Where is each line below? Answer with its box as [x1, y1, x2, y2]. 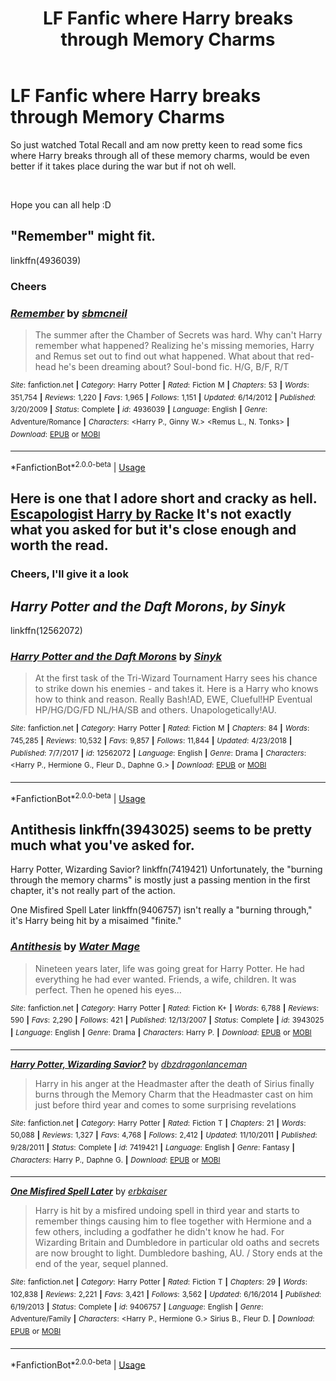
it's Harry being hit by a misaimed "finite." [10, 915, 182, 927]
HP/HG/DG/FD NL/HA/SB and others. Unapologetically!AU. [34, 704, 277, 716]
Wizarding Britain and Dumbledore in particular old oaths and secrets [34, 1237, 320, 1249]
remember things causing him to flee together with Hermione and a [34, 1215, 312, 1227]
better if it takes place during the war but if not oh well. [10, 160, 237, 172]
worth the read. [10, 537, 109, 554]
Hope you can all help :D [10, 198, 112, 211]
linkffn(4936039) [10, 254, 82, 266]
